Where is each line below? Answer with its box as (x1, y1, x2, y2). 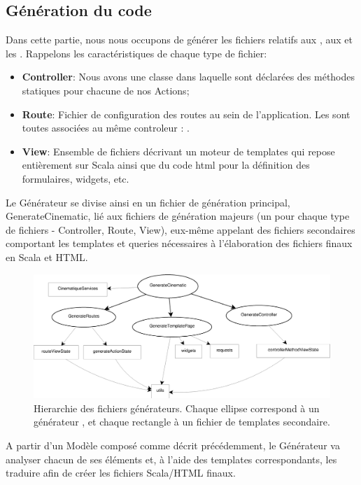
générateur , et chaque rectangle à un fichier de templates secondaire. (34, 414, 330, 429)
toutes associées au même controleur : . (22, 120, 190, 135)
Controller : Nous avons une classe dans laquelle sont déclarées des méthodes (22, 69, 355, 84)
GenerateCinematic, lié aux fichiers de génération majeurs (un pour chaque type (6, 209, 350, 223)
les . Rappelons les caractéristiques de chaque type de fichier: (6, 45, 267, 60)
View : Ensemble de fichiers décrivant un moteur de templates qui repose (22, 143, 335, 158)
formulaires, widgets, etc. (22, 171, 129, 185)
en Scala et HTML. (6, 249, 88, 264)
